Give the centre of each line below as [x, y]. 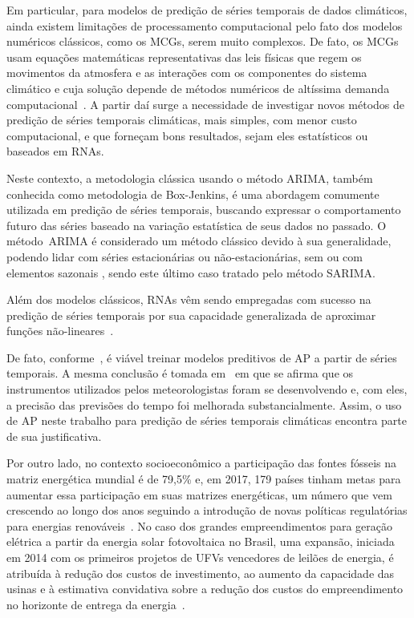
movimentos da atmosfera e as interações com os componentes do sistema [187, 73]
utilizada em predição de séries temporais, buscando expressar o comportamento [204, 210]
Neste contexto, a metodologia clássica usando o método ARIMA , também [190, 178]
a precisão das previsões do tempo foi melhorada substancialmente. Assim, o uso [204, 404]
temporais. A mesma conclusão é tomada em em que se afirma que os [180, 373]
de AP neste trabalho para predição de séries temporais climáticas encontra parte [207, 420]
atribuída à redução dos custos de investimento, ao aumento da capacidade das [201, 573]
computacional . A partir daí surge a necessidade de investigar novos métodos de [206, 104]
